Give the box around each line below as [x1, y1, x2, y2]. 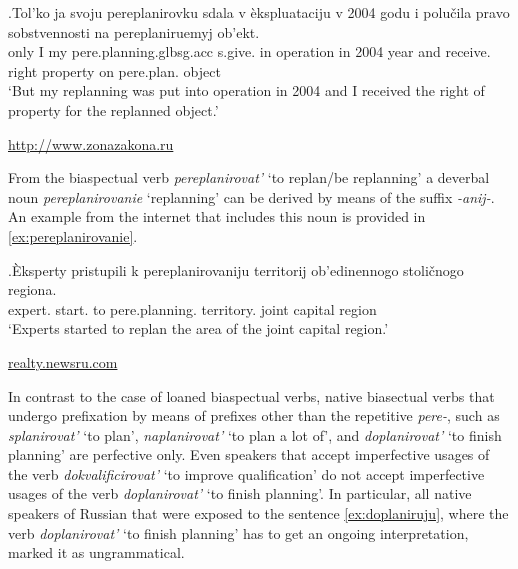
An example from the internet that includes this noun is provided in [8, 206, 426, 227]
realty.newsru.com [8, 351, 118, 372]
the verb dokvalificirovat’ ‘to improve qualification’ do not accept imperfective [8, 463, 485, 484]
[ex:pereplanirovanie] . [8, 225, 138, 246]
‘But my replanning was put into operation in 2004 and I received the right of [8, 80, 485, 101]
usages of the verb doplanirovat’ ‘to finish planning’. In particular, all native [8, 483, 472, 504]
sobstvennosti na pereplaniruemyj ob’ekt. [8, 21, 260, 42]
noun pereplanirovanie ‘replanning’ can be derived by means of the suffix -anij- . [8, 186, 495, 207]
